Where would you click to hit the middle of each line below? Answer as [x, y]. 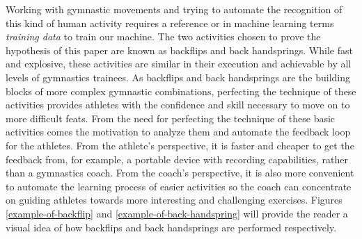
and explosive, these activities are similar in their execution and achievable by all [179, 64]
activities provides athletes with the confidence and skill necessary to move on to [178, 105]
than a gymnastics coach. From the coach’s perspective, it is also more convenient [180, 173]
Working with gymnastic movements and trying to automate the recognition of [174, 9]
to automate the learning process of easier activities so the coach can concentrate [179, 186]
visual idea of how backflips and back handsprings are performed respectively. [171, 227]
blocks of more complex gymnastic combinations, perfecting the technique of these [181, 91]
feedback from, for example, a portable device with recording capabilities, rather [177, 159]
